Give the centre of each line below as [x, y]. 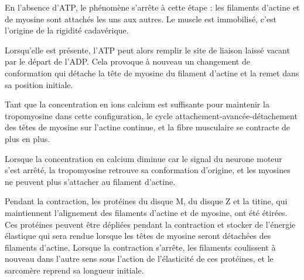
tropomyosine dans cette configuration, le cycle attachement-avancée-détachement [151, 115]
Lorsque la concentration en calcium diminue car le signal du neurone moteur [144, 158]
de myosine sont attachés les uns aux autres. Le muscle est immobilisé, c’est [141, 18]
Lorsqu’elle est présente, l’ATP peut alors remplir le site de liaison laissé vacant [147, 50]
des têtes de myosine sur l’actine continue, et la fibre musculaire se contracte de [148, 127]
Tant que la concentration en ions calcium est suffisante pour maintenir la [137, 104]
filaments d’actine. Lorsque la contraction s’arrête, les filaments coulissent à [140, 247]
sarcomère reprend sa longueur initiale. [74, 270]
